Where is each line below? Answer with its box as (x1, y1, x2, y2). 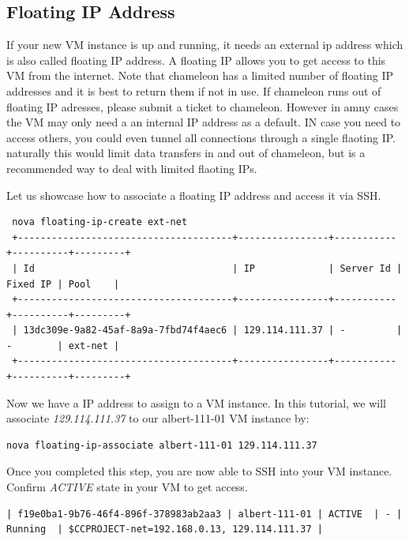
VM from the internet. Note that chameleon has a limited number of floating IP (6, 67, 393, 84)
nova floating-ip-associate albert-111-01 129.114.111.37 (6, 439, 317, 451)
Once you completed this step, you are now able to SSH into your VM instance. (6, 463, 392, 479)
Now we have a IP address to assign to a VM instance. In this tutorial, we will (6, 394, 386, 411)
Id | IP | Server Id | (23, 262, 403, 274)
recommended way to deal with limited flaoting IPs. (6, 160, 257, 176)
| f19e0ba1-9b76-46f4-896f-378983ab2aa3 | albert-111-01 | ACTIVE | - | (6, 508, 403, 520)
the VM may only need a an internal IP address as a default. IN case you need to (6, 114, 401, 130)
